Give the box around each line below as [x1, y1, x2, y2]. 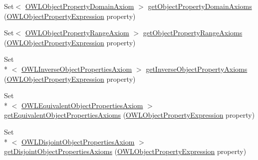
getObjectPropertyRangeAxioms [143, 27, 243, 38]
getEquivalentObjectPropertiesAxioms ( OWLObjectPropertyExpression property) [4, 110, 255, 120]
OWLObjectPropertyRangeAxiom [25, 27, 129, 38]
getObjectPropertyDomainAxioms [148, 1, 252, 11]
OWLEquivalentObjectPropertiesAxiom [21, 100, 143, 110]
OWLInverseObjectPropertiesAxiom [21, 63, 132, 74]
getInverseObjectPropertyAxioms [146, 63, 248, 74]
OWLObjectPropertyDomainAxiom [25, 1, 134, 11]
